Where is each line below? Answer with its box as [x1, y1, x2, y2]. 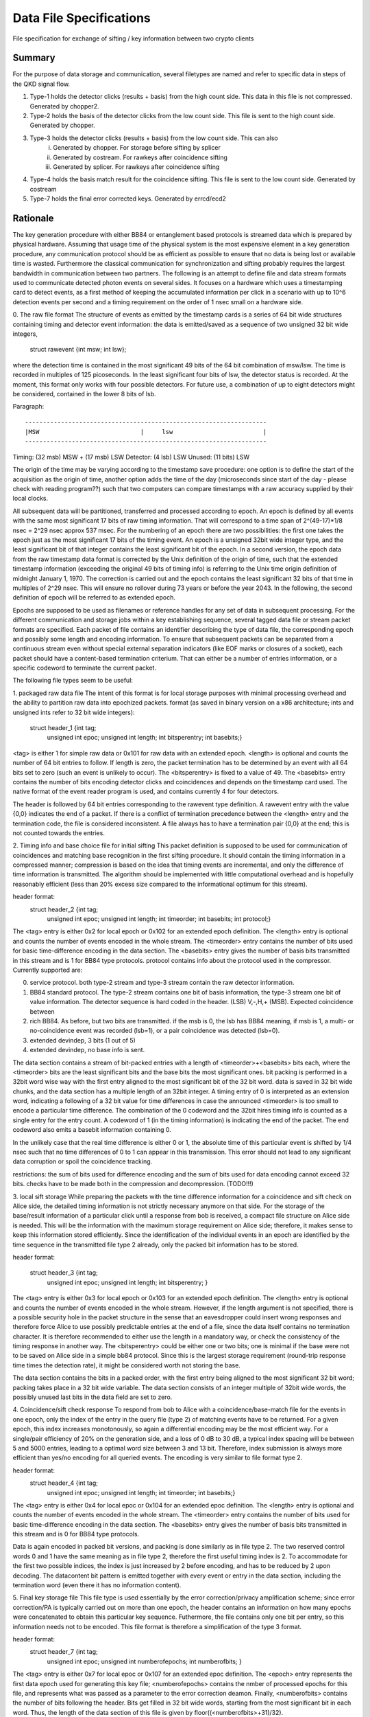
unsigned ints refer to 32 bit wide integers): [12, 708, 135, 716]
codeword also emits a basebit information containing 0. [12, 1126, 171, 1134]
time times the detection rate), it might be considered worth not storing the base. [12, 1361, 241, 1369]
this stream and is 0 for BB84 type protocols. [12, 1530, 140, 1538]
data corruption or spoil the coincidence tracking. [12, 1157, 153, 1165]
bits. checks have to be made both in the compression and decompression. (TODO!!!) [12, 1180, 254, 1188]
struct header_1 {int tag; [29, 724, 97, 732]
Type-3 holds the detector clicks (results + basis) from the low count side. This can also [29, 134, 278, 142]
